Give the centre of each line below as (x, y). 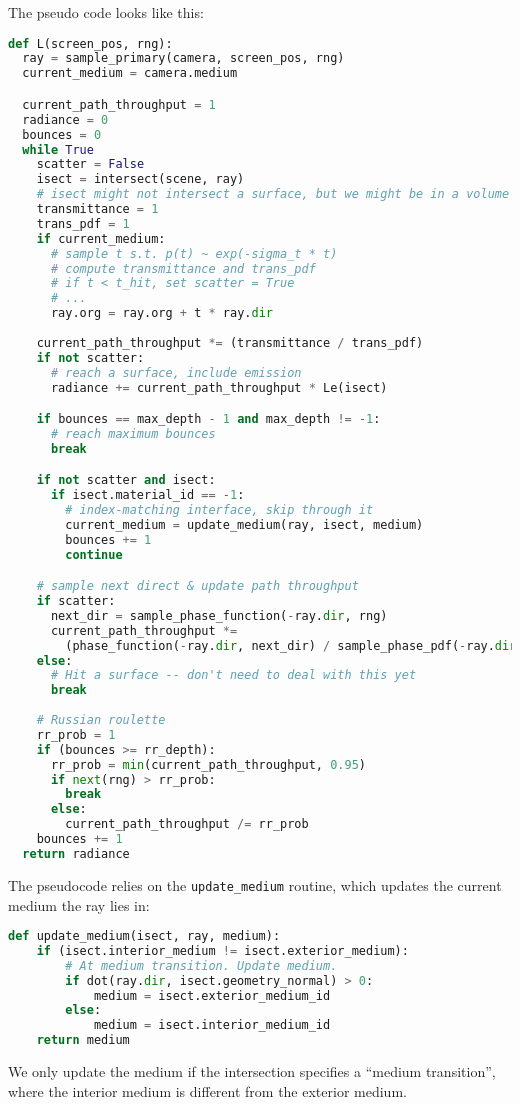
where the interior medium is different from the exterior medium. (207, 1090)
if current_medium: (101, 238)
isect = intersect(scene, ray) (140, 179)
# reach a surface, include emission (176, 372)
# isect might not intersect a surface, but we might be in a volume (273, 194)
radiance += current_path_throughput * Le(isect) (219, 387)
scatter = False (90, 164)
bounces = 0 (62, 134)
